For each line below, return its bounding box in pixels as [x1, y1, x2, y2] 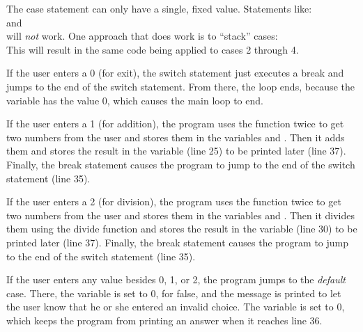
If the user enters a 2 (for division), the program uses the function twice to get [6, 194, 341, 209]
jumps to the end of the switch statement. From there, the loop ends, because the [6, 79, 355, 93]
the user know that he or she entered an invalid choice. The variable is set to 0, [6, 299, 345, 314]
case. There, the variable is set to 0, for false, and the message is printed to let [6, 285, 341, 300]
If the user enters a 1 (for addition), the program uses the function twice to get [6, 116, 344, 131]
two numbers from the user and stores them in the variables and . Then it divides [6, 207, 355, 222]
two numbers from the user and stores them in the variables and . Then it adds [6, 129, 345, 144]
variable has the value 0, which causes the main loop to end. [6, 93, 263, 107]
